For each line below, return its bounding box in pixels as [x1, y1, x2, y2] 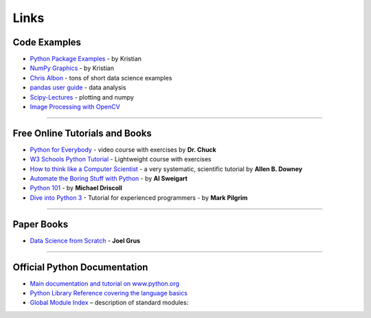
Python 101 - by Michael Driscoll [30, 184, 123, 192]
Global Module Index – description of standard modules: [30, 299, 189, 307]
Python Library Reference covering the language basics [30, 289, 188, 297]
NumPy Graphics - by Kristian [30, 64, 115, 72]
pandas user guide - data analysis [30, 83, 126, 92]
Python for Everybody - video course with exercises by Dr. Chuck [30, 145, 216, 154]
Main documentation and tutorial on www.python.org [30, 279, 180, 288]
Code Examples [12, 36, 82, 48]
